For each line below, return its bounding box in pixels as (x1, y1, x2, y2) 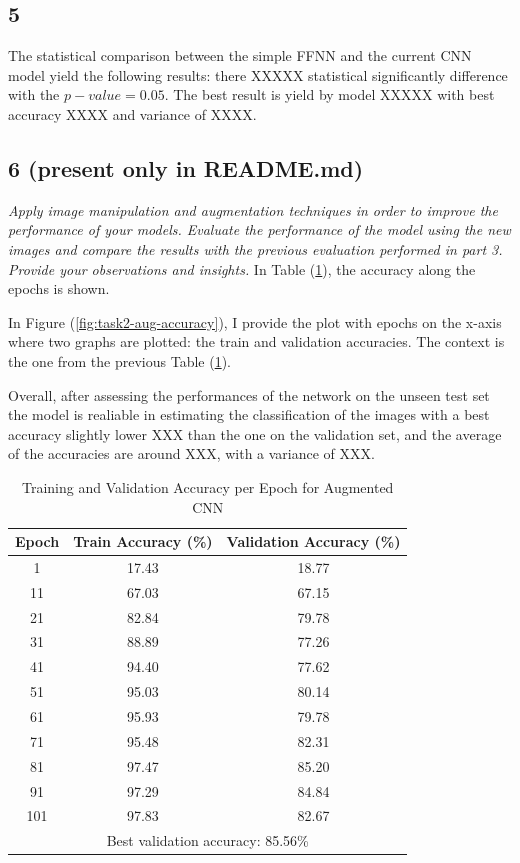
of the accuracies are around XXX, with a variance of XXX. (8, 443, 375, 464)
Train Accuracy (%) (73, 531, 213, 552)
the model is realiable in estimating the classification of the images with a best (8, 404, 490, 425)
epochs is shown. (8, 278, 110, 299)
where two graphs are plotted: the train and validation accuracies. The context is (8, 331, 505, 352)
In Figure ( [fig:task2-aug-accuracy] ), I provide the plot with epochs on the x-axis (8, 311, 502, 332)
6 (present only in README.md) (8, 152, 364, 183)
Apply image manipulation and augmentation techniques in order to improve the (8, 199, 498, 220)
